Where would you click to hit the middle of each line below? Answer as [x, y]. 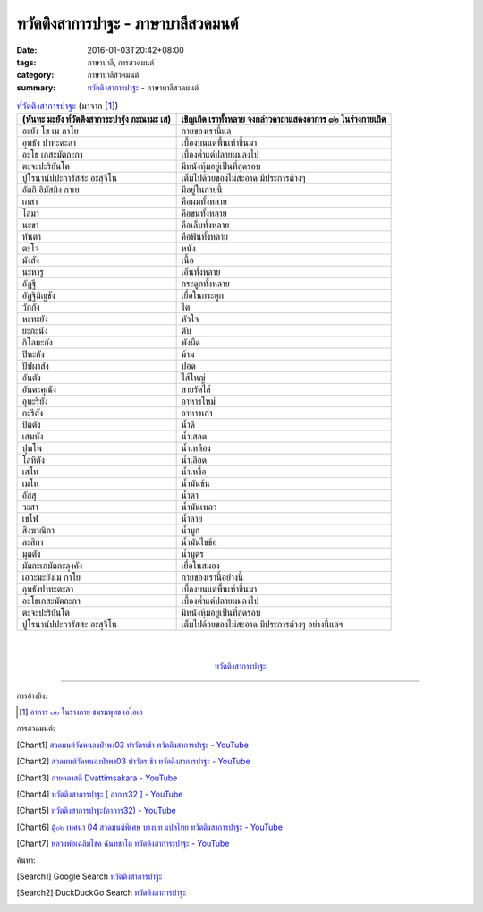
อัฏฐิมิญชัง [38, 295]
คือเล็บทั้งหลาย [205, 226]
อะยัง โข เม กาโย [51, 132]
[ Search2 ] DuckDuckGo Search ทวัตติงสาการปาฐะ [102, 893]
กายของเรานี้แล [206, 132]
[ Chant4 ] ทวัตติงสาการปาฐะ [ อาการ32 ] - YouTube [100, 794]
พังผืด [191, 343]
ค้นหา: [26, 860]
